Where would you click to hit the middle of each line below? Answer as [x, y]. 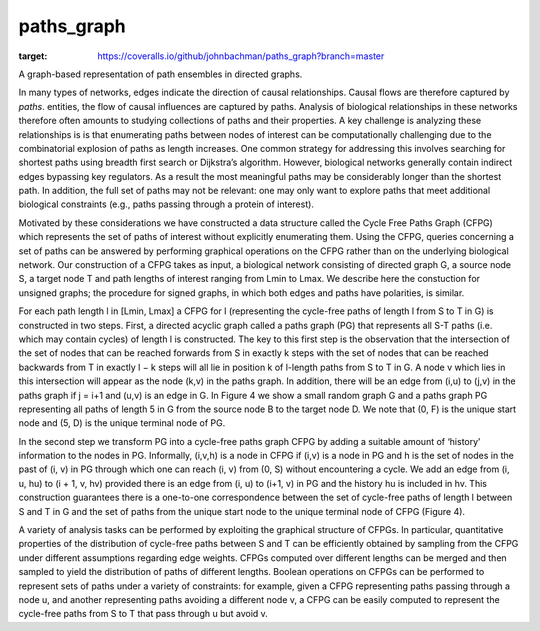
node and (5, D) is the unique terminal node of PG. [122, 423]
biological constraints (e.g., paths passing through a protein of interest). [166, 204]
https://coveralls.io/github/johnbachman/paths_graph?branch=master [241, 56]
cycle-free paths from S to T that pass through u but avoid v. [143, 614]
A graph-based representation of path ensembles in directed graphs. [160, 74]
